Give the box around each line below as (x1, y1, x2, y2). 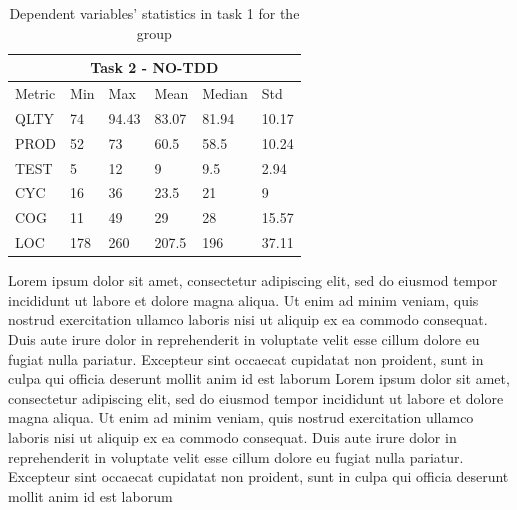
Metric (15, 83, 56, 104)
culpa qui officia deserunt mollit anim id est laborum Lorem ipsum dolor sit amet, (8, 368, 510, 389)
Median (202, 83, 248, 104)
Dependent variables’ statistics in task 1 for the (9, 3, 300, 23)
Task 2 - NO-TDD (90, 57, 219, 78)
